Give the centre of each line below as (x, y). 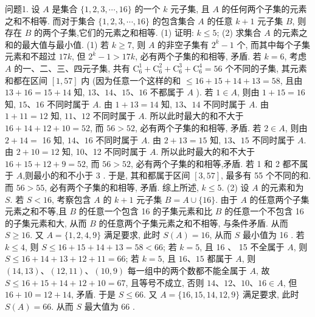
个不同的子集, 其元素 (266, 68)
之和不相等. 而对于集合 (50, 20)
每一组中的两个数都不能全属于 (187, 271)
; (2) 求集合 (239, 32)
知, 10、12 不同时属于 (105, 152)
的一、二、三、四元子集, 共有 (72, 68)
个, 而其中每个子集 (274, 44)
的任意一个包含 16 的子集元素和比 (146, 211)
